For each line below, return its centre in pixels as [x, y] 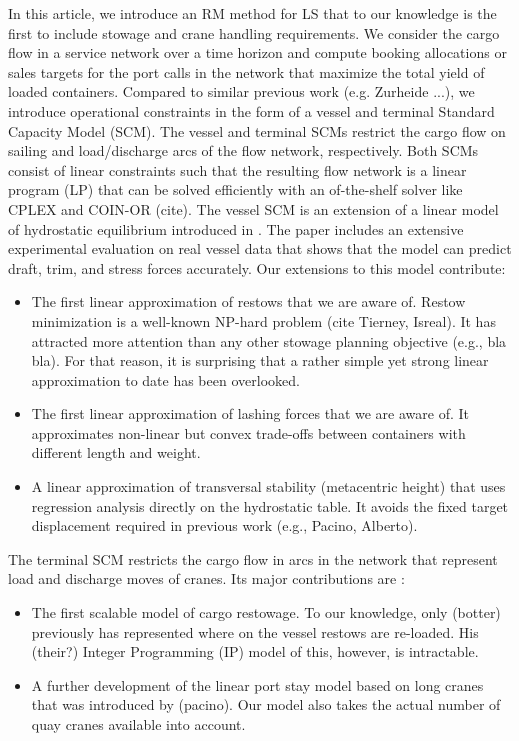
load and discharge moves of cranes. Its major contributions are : [206, 578]
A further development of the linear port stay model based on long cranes [257, 684]
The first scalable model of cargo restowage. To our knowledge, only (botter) [266, 612]
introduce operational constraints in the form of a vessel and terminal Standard [251, 110]
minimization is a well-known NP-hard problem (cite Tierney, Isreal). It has [263, 320]
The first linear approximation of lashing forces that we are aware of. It [250, 413]
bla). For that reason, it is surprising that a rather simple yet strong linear [260, 360]
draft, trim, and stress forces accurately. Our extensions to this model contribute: [257, 267]
